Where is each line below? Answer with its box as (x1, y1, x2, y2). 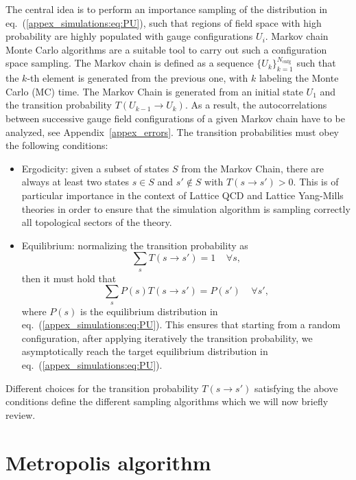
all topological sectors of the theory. (21, 215, 172, 229)
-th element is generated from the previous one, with (27, 71, 248, 85)
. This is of (293, 174, 339, 189)
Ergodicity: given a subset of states (21, 161, 169, 175)
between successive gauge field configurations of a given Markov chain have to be (5, 111, 346, 125)
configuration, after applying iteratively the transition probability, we (21, 330, 313, 345)
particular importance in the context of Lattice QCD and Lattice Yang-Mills (21, 187, 344, 202)
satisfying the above (254, 380, 338, 395)
